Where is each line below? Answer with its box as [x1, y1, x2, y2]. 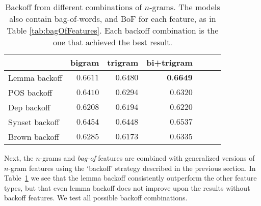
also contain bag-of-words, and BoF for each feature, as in [9, 13, 216, 24]
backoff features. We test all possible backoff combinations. [4, 192, 188, 203]
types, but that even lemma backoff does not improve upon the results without [4, 182, 250, 193]
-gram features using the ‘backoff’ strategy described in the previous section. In [8, 162, 256, 173]
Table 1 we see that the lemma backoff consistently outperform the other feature [4, 172, 257, 183]
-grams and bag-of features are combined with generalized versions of [40, 153, 255, 163]
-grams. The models [149, 1, 220, 13]
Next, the [4, 153, 34, 163]
